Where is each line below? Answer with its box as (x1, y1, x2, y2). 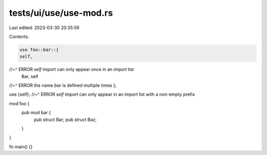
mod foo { (9, 100, 30, 106)
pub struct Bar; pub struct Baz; (34, 116, 97, 122)
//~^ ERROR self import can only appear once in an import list (9, 67, 134, 73)
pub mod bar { (21, 110, 51, 116)
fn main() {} (9, 144, 33, 150)
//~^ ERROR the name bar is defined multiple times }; (9, 82, 117, 88)
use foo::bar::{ (19, 47, 59, 52)
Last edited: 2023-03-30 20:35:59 (9, 25, 80, 31)
